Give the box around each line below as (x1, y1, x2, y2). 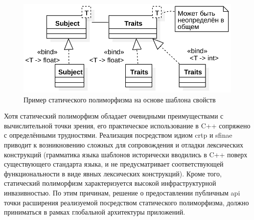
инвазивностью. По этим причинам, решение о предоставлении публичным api (4, 187, 240, 197)
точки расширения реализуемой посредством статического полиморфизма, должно (4, 197, 249, 207)
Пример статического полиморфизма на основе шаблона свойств (23, 94, 216, 104)
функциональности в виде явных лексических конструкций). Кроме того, (4, 168, 222, 178)
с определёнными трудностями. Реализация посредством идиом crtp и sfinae (4, 130, 232, 140)
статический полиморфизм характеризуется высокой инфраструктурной (4, 178, 216, 188)
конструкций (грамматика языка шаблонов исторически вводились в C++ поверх (4, 149, 248, 159)
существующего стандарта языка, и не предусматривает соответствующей (4, 159, 224, 169)
